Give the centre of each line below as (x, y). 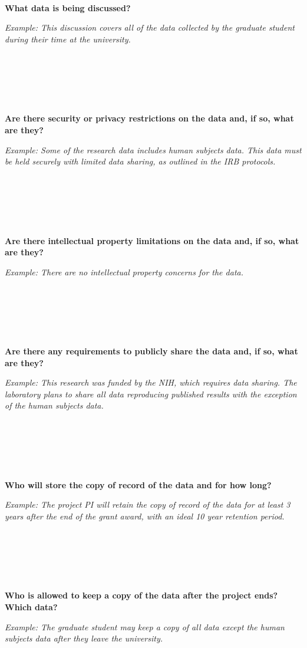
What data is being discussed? (68, 7)
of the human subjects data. (54, 405)
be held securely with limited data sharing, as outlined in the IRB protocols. (140, 161)
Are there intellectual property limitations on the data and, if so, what (152, 240)
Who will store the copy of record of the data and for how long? (138, 484)
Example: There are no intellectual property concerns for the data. (124, 272)
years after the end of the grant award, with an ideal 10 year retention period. (145, 516)
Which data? (31, 606)
